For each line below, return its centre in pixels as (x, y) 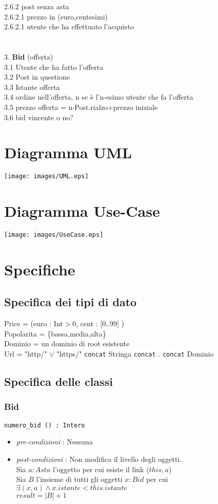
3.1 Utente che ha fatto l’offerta (54, 67)
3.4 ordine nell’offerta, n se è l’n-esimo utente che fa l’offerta (99, 97)
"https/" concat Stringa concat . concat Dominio (135, 354)
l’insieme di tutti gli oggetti (79, 479)
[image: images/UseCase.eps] (54, 235)
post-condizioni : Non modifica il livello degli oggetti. (99, 459)
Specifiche (40, 269)
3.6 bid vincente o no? (39, 117)
